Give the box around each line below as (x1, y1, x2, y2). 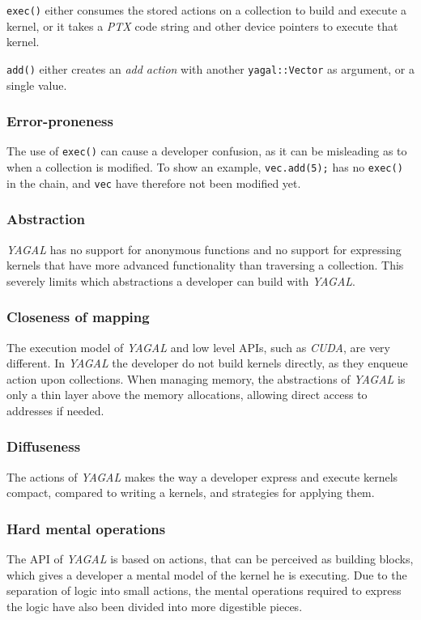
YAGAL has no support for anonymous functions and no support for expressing (6, 240, 402, 257)
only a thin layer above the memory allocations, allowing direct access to (6, 386, 368, 403)
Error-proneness (6, 111, 113, 131)
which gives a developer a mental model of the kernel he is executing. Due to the (6, 566, 407, 583)
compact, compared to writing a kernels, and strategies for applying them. (6, 484, 375, 501)
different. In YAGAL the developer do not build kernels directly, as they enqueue (6, 355, 408, 372)
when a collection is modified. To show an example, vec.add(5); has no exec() (6, 158, 403, 175)
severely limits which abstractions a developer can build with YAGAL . (6, 272, 355, 289)
